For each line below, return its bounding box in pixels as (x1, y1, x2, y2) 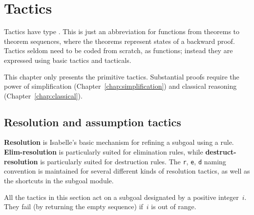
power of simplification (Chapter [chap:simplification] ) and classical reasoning (4, 81, 237, 91)
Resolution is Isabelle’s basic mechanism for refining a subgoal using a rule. (4, 137, 234, 147)
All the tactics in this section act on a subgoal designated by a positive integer (4, 192, 239, 202)
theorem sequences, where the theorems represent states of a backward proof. (4, 36, 235, 46)
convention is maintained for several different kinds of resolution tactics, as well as (4, 166, 250, 176)
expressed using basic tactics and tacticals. (4, 55, 131, 65)
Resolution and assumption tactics (4, 114, 181, 129)
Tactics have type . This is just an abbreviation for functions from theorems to (4, 26, 240, 37)
